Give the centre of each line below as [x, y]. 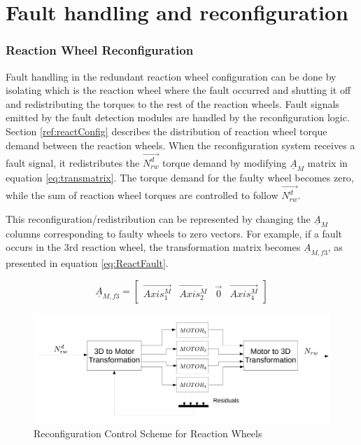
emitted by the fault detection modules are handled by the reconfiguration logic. [178, 117]
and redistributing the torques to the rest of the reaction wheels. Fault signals [172, 103]
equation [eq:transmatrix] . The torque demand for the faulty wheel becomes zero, [180, 177]
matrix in [327, 162]
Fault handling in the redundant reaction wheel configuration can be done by [171, 76]
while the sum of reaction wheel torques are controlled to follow [142, 195]
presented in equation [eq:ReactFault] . [87, 263]
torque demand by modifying [225, 162]
